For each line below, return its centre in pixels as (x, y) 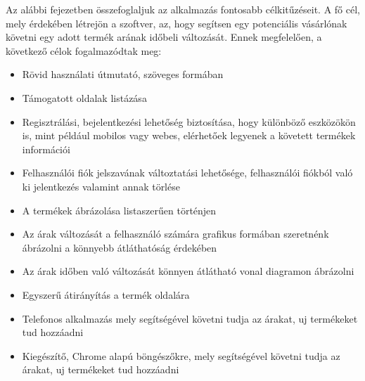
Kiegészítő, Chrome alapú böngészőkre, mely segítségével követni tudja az (181, 355)
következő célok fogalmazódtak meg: (84, 50)
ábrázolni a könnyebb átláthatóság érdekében (120, 247)
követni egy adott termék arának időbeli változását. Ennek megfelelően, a (164, 37)
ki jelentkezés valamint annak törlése (101, 186)
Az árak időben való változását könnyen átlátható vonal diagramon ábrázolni (188, 271)
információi (46, 149)
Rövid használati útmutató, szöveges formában (123, 74)
